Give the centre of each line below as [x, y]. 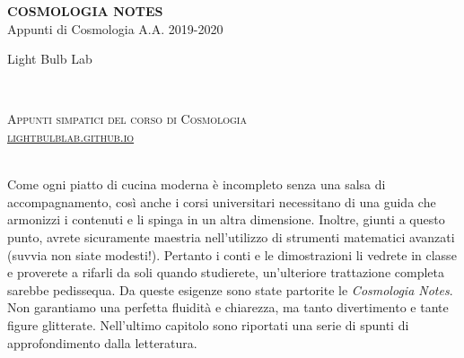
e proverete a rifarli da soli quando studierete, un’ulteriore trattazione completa [226, 272]
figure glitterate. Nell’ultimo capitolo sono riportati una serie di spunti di [208, 324]
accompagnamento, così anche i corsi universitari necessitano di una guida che [222, 201]
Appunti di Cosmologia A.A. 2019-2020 [115, 28]
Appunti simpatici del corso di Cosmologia [127, 119]
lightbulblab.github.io [71, 136]
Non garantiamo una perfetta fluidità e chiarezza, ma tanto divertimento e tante [228, 307]
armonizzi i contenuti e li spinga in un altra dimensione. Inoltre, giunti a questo [226, 219]
